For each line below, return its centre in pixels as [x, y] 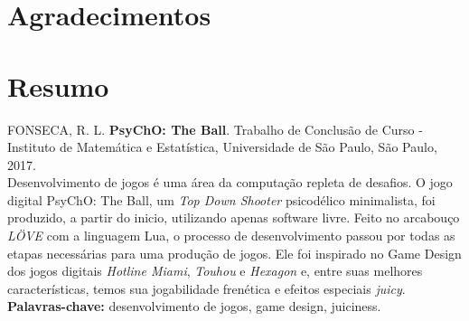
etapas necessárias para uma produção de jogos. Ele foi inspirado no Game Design [234, 253]
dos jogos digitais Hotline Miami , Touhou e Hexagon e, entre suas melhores [215, 271]
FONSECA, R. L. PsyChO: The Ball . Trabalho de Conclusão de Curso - [215, 129]
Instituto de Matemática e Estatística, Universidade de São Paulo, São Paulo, [222, 147]
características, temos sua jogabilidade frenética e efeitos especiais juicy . [206, 288]
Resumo [58, 85]
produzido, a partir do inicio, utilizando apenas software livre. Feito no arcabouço [234, 217]
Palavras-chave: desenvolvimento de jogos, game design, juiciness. [194, 306]
